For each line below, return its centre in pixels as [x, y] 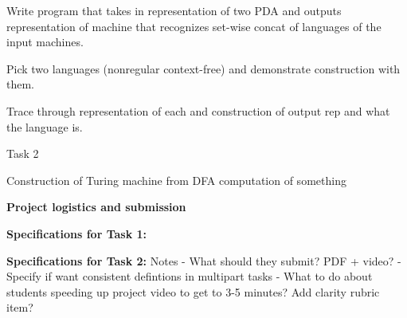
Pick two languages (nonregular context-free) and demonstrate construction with [203, 68]
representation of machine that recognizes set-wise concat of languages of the [194, 26]
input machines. [45, 42]
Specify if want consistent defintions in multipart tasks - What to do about [190, 276]
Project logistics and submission [96, 207]
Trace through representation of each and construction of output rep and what [198, 110]
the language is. [45, 126]
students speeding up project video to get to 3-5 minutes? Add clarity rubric [193, 291]
